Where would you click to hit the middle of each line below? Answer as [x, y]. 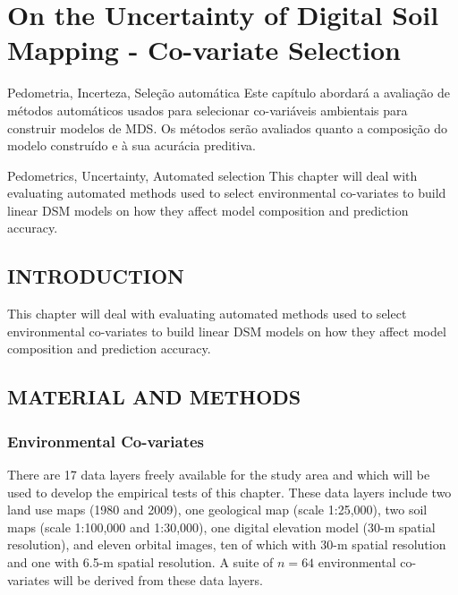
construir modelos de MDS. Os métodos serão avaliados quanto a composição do [227, 127]
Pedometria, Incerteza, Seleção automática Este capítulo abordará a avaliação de [229, 93]
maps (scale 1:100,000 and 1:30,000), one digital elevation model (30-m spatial [221, 527]
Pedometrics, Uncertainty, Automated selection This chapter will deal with [212, 175]
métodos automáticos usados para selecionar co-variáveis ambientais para [208, 110]
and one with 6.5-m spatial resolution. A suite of [140, 562]
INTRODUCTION [96, 276]
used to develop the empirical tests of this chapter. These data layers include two [229, 492]
